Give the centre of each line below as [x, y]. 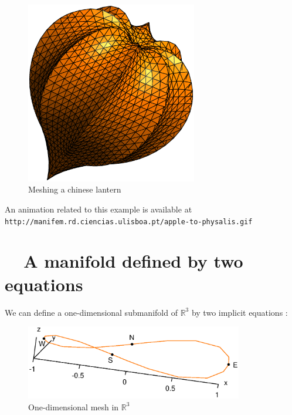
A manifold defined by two [133, 261]
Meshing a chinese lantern [75, 189]
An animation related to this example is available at [99, 209]
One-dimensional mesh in [74, 406]
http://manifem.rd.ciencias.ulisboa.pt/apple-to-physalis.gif [129, 222]
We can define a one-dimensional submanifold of [91, 312]
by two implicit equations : [240, 312]
